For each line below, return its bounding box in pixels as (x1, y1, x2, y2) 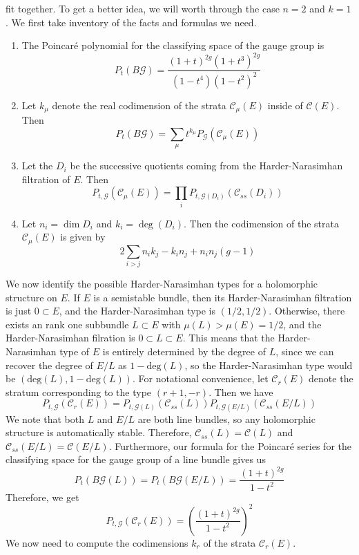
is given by (60, 229, 106, 244)
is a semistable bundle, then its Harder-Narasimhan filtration (93, 290, 352, 304)
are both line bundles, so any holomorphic (137, 411, 316, 426)
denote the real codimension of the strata (52, 97, 226, 112)
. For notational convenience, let (132, 371, 269, 386)
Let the (21, 158, 53, 173)
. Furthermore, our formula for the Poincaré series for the (108, 438, 351, 453)
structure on (6, 290, 57, 304)
